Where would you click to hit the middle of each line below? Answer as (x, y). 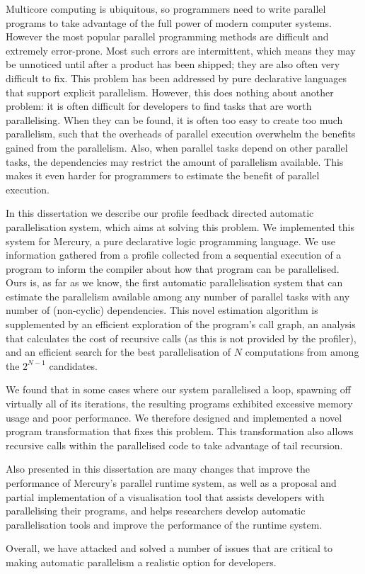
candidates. (73, 365)
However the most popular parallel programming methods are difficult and (167, 36)
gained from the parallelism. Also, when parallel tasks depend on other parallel (177, 147)
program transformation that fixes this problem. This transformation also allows (180, 431)
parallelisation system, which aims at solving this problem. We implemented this (180, 226)
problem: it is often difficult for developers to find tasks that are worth (159, 106)
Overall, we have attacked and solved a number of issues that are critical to (169, 548)
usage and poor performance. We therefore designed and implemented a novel (174, 417)
